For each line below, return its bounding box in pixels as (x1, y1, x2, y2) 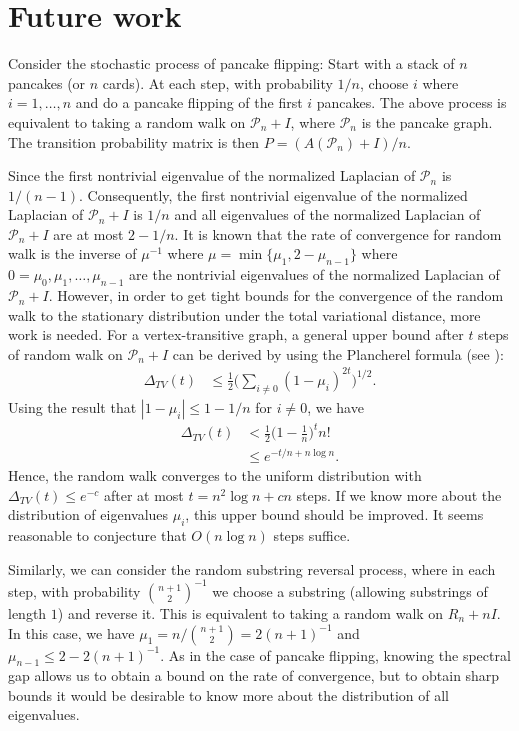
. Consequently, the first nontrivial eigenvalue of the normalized (79, 184, 468, 205)
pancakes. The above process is (316, 92, 507, 113)
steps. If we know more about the (296, 484, 502, 505)
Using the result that (8, 396, 137, 417)
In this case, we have (8, 622, 135, 643)
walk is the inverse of (8, 243, 137, 264)
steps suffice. (273, 525, 351, 546)
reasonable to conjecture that (8, 525, 187, 546)
